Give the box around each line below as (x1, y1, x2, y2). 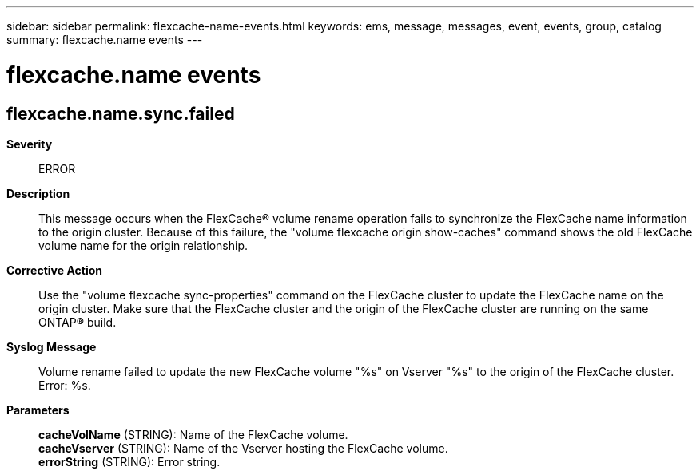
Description (6, 186, 70, 200)
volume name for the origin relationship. (38, 238, 248, 252)
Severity (6, 137, 53, 151)
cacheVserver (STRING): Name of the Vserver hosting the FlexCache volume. (38, 441, 448, 455)
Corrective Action (6, 263, 102, 277)
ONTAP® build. (38, 315, 117, 329)
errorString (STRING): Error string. (38, 454, 221, 469)
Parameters (6, 402, 70, 417)
